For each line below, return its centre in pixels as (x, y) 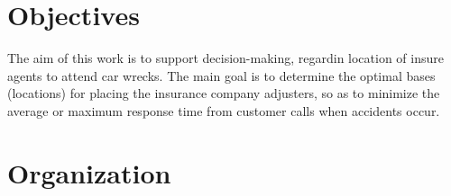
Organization (89, 172)
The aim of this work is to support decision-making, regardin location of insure (225, 58)
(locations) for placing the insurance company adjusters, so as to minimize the (224, 93)
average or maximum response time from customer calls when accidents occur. (224, 110)
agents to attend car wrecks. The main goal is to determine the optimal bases (221, 75)
